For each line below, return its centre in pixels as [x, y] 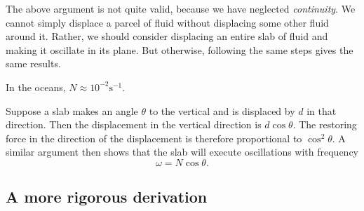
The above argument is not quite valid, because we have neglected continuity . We [181, 8]
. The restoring [325, 124]
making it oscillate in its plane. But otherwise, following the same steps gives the [180, 49]
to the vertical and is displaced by [222, 110]
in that [322, 110]
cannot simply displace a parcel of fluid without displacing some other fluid [167, 22]
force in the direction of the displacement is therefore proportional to [154, 138]
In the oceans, [36, 87]
